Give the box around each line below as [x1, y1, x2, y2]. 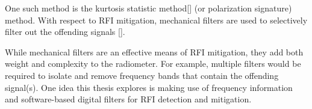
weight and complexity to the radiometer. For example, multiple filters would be [5, 57, 301, 70]
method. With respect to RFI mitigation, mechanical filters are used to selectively [5, 13, 308, 26]
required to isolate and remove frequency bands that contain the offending [5, 69, 279, 81]
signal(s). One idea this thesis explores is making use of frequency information [5, 81, 293, 93]
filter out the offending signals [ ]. [5, 25, 125, 38]
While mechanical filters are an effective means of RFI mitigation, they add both [5, 45, 304, 58]
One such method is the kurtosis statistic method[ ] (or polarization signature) [5, 2, 292, 14]
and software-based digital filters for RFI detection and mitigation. [5, 93, 252, 105]
